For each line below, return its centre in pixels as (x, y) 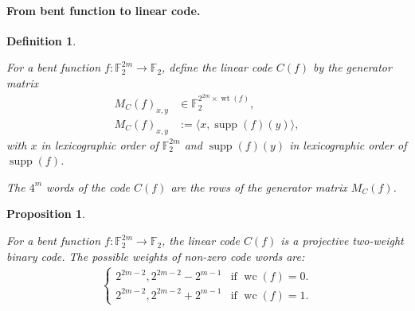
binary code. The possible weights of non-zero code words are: (156, 256)
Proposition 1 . (46, 214)
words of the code (88, 187)
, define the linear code (217, 67)
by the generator (352, 67)
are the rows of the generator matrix (259, 187)
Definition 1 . (41, 40)
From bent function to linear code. (104, 10)
